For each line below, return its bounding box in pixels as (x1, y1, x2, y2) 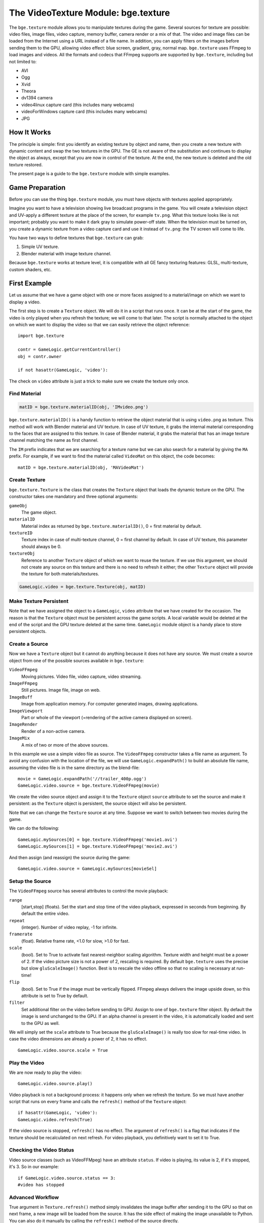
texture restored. (9, 161, 43, 167)
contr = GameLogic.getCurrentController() (18, 347, 121, 352)
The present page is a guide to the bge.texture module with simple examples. (9, 171, 170, 177)
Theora (21, 88, 36, 94)
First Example (9, 279, 52, 288)
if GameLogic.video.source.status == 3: (18, 1175, 116, 1181)
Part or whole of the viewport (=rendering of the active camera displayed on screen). (21, 714, 193, 720)
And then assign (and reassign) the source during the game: (9, 854, 131, 861)
